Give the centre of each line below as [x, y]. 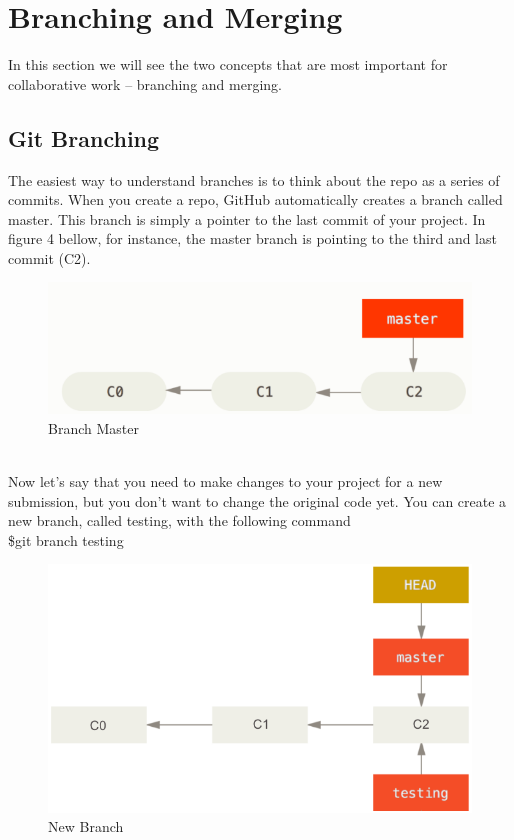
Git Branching [84, 137]
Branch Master [93, 427]
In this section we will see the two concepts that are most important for [228, 64]
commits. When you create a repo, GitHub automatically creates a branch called [255, 199]
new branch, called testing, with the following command [179, 520]
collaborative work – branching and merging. [145, 83]
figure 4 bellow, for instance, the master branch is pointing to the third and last [252, 238]
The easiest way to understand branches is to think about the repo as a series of [254, 179]
